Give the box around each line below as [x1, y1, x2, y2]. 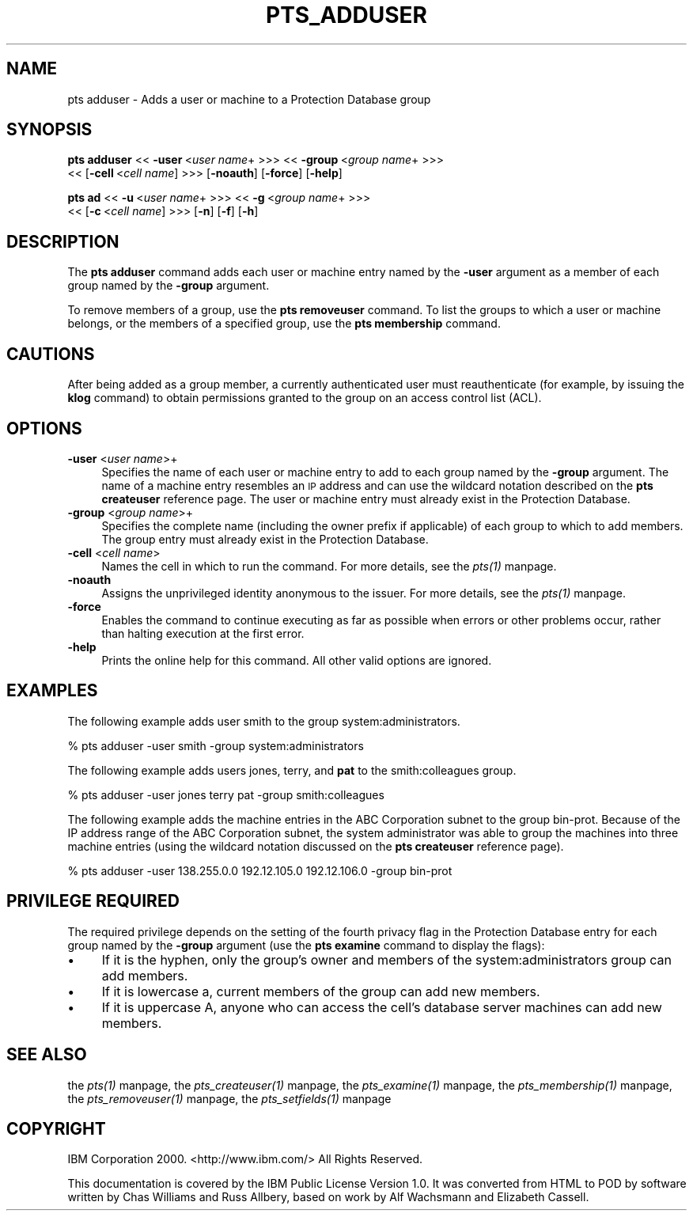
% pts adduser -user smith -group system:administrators [67, 738, 364, 753]
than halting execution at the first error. [101, 626, 305, 640]
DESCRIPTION [6, 231, 119, 252]
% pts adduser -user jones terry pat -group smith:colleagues [67, 787, 384, 802]
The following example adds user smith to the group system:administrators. [67, 714, 460, 728]
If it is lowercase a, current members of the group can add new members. [101, 983, 540, 999]
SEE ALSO [6, 1044, 87, 1065]
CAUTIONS [6, 343, 95, 364]
